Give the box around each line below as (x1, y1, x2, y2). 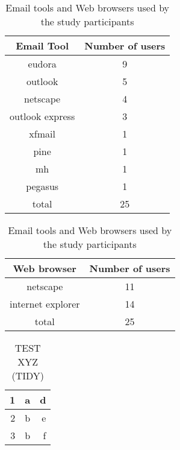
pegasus (26, 179, 59, 193)
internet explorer (10, 297, 80, 311)
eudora (28, 57, 57, 71)
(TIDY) (11, 369, 44, 382)
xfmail (29, 127, 55, 141)
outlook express (10, 109, 75, 123)
